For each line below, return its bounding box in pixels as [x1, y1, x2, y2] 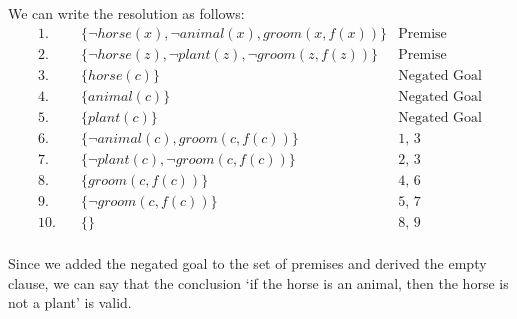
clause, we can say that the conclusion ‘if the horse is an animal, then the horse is [8, 272, 509, 293]
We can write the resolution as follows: [8, 3, 245, 23]
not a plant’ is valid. [8, 292, 132, 313]
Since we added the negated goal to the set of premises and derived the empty [8, 252, 487, 273]
